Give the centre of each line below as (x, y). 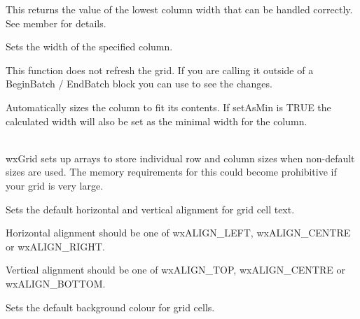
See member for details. (56, 23)
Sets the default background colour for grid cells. (110, 307)
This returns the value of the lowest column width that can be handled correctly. (179, 9)
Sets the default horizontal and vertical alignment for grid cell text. (150, 209)
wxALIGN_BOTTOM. (56, 283)
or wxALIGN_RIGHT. (55, 246)
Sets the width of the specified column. (89, 47)
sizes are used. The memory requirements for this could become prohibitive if (171, 172)
